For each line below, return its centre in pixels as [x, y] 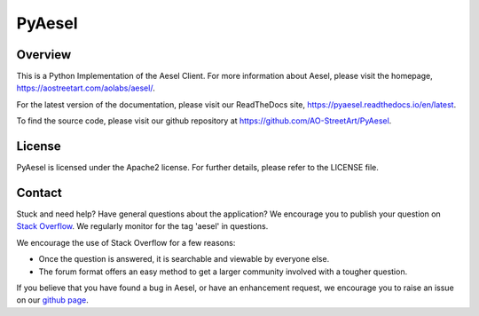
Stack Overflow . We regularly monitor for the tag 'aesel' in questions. [142, 226]
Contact [39, 192]
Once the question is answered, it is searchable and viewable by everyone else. [184, 259]
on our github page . [52, 300]
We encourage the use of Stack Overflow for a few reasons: [126, 242]
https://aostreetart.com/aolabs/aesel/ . [86, 88]
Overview [44, 55]
